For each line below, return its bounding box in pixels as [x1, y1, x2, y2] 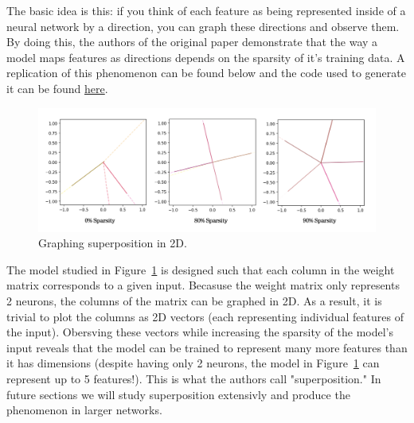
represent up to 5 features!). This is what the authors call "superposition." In [6, 371, 381, 386]
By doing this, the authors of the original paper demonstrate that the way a [6, 33, 378, 50]
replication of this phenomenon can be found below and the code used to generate [6, 64, 406, 81]
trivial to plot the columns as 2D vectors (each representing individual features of [6, 308, 404, 324]
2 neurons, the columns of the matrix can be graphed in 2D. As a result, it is [6, 293, 382, 309]
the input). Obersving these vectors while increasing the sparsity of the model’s [6, 324, 394, 340]
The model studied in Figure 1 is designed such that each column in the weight [6, 261, 395, 277]
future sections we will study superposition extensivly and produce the [6, 386, 350, 402]
